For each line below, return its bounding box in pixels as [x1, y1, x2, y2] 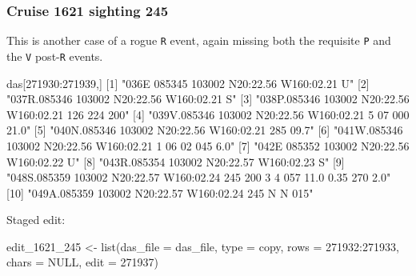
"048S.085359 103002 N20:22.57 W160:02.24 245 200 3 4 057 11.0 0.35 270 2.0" [6, 169, 391, 186]
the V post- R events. [6, 47, 103, 64]
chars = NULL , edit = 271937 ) [6, 254, 158, 270]
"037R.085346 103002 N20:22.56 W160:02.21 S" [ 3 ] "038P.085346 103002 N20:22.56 [6, 90, 410, 107]
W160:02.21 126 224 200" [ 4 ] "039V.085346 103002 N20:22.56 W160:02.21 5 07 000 [6, 106, 410, 122]
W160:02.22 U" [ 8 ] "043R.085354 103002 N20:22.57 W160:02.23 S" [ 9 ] [6, 153, 345, 170]
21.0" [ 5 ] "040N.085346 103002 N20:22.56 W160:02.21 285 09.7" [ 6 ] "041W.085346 [6, 122, 403, 138]
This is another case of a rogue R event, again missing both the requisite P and [6, 32, 391, 49]
